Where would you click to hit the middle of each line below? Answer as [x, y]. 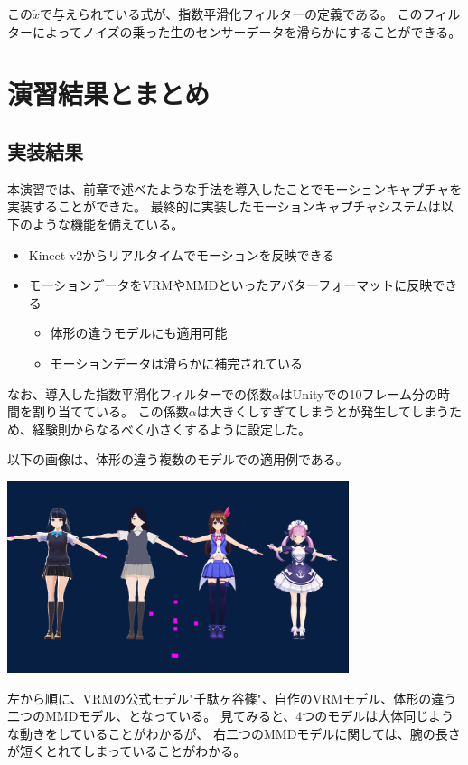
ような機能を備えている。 [108, 224]
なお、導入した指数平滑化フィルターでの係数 [140, 393]
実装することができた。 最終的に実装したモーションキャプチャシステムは [224, 206]
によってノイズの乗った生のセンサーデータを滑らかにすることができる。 [247, 31]
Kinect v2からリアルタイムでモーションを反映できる [182, 254]
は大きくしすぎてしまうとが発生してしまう [323, 411]
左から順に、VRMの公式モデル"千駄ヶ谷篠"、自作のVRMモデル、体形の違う [232, 698]
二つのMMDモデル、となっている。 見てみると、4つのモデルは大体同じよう [231, 716]
